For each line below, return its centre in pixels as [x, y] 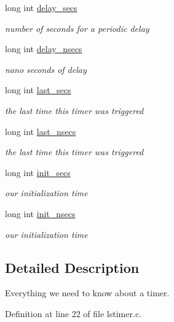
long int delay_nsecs [44, 49]
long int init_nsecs [40, 213]
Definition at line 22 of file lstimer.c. [73, 313]
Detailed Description [72, 267]
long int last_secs [38, 90]
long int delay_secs [41, 7]
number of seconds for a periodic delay [77, 28]
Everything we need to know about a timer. [87, 293]
